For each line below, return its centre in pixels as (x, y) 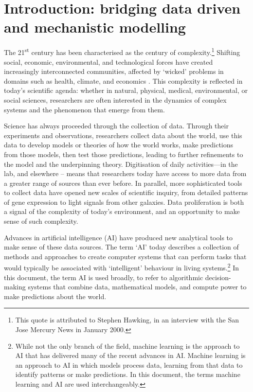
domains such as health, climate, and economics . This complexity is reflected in (123, 80)
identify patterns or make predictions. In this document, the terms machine (128, 374)
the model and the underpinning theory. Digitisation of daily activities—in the (121, 164)
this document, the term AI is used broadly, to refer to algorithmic (104, 277)
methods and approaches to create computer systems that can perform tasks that (125, 256)
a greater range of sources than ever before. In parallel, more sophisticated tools (123, 183)
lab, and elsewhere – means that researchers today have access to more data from (125, 173)
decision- (218, 277)
